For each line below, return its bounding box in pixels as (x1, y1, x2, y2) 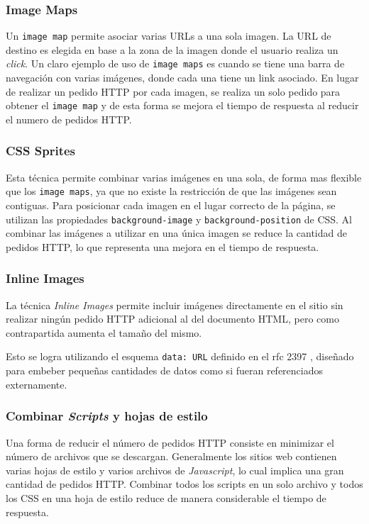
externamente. (6, 377, 67, 391)
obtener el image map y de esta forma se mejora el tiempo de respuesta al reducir (6, 98, 359, 113)
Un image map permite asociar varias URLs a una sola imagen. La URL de (6, 28, 331, 43)
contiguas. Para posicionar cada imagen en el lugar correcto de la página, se (6, 198, 336, 213)
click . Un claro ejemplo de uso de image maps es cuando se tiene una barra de (6, 56, 345, 71)
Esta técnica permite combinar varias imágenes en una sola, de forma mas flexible (6, 169, 362, 184)
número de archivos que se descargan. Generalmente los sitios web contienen (6, 449, 337, 464)
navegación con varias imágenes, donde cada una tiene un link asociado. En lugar (6, 70, 359, 85)
